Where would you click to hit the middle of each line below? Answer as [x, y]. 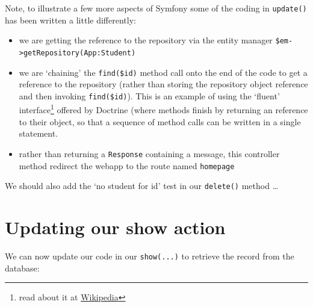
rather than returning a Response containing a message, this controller [149, 153]
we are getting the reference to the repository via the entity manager [146, 40]
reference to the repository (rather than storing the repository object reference [163, 84]
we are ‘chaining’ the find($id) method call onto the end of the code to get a [163, 72]
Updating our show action [115, 227]
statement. [39, 133]
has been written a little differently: [70, 20]
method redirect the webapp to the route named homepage [127, 165]
